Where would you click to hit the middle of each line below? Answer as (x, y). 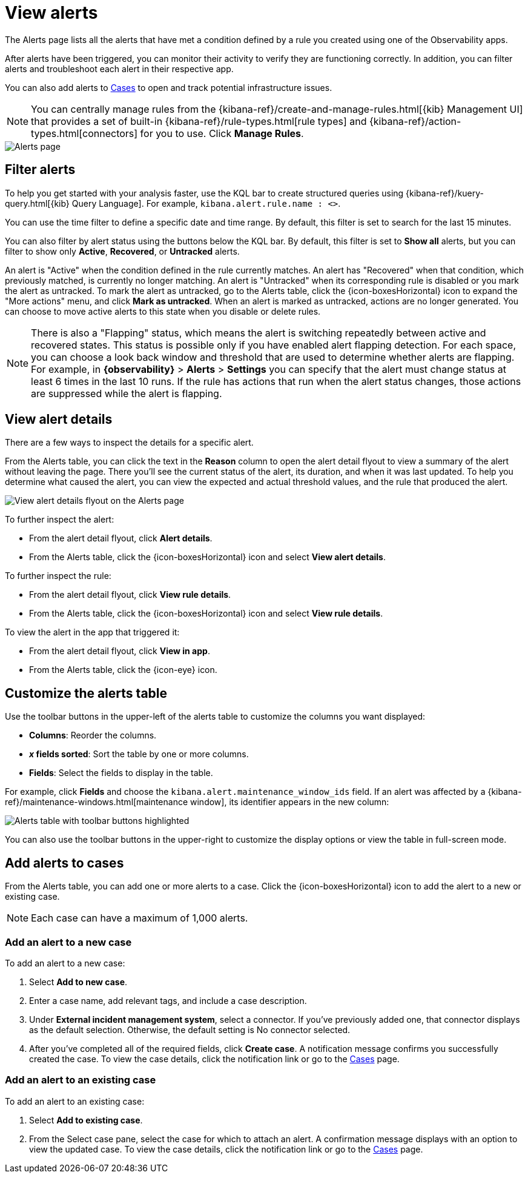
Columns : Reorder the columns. (93, 735)
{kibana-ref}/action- (415, 121)
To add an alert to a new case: (65, 963)
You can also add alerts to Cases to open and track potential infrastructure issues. (169, 87)
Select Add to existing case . (86, 1120)
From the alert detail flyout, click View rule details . (130, 595)
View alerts (51, 13)
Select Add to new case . (78, 982)
